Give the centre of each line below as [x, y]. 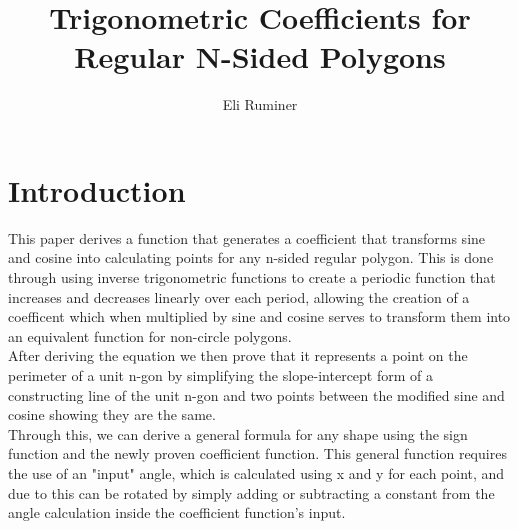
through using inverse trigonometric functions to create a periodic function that [252, 277]
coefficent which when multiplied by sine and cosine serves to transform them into [259, 316]
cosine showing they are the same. [112, 414]
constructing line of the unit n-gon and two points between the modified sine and [256, 394]
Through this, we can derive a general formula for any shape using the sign [238, 433]
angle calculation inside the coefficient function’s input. [177, 512]
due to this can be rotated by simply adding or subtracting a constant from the [251, 492]
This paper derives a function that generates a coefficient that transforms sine [247, 237]
